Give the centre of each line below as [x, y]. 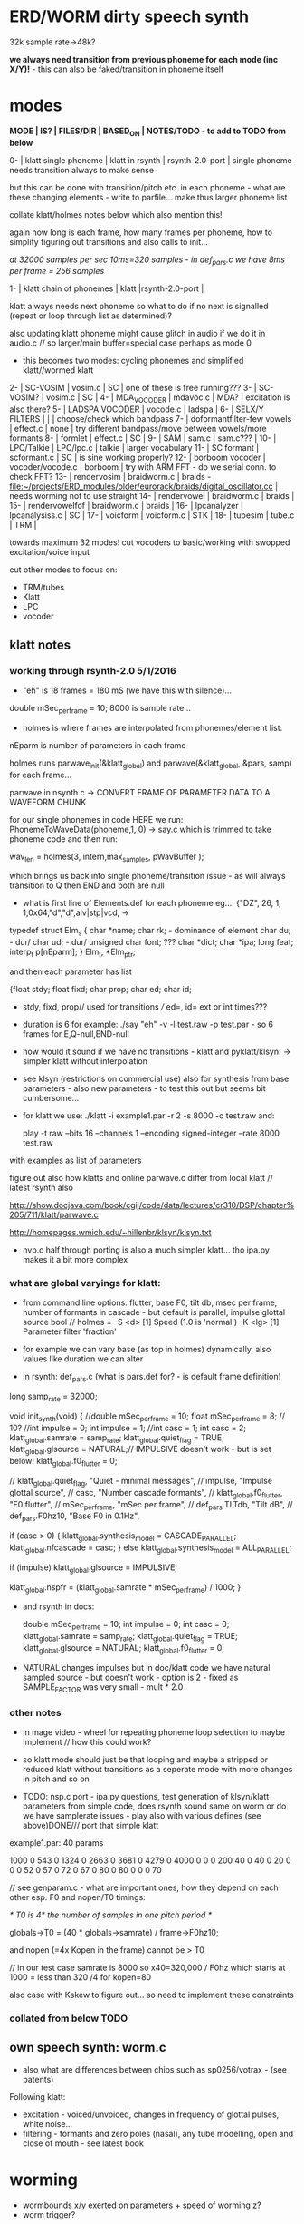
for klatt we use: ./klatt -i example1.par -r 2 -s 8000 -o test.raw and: [148, 1115]
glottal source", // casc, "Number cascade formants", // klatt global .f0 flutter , [146, 1493]
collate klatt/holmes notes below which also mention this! [116, 214]
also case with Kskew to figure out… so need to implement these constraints [152, 1995]
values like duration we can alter [83, 1359]
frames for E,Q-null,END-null [76, 1034]
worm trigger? [49, 2214]
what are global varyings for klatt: [85, 1283]
